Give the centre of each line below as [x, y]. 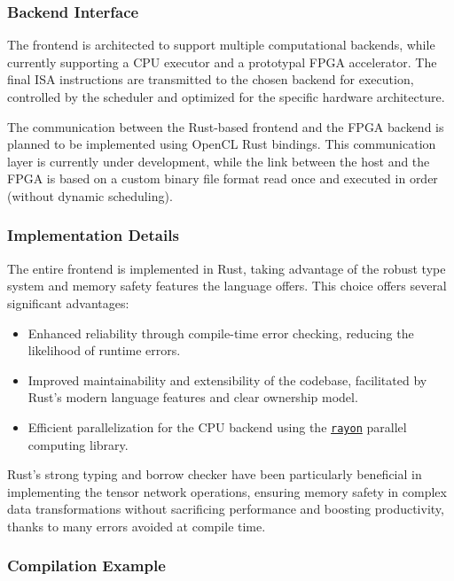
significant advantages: [68, 302]
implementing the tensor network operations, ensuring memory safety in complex [227, 491]
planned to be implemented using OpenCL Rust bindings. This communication [222, 144]
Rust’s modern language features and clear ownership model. [193, 397]
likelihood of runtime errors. [104, 350]
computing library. [78, 444]
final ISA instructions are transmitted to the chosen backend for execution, [211, 79]
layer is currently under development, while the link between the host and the [219, 161]
